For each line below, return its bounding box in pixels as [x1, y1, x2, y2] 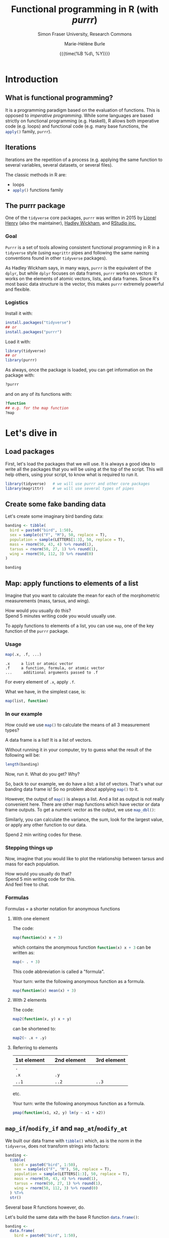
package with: [5, 372, 35, 378]
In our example [5, 710, 43, 717]
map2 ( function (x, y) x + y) [12, 1016, 72, 1022]
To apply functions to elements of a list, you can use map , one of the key [5, 623, 154, 629]
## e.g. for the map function [5, 405, 69, 410]
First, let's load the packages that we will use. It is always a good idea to [5, 460, 155, 467]
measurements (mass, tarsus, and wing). [5, 597, 90, 604]
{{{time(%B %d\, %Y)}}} [60, 50, 110, 57]
